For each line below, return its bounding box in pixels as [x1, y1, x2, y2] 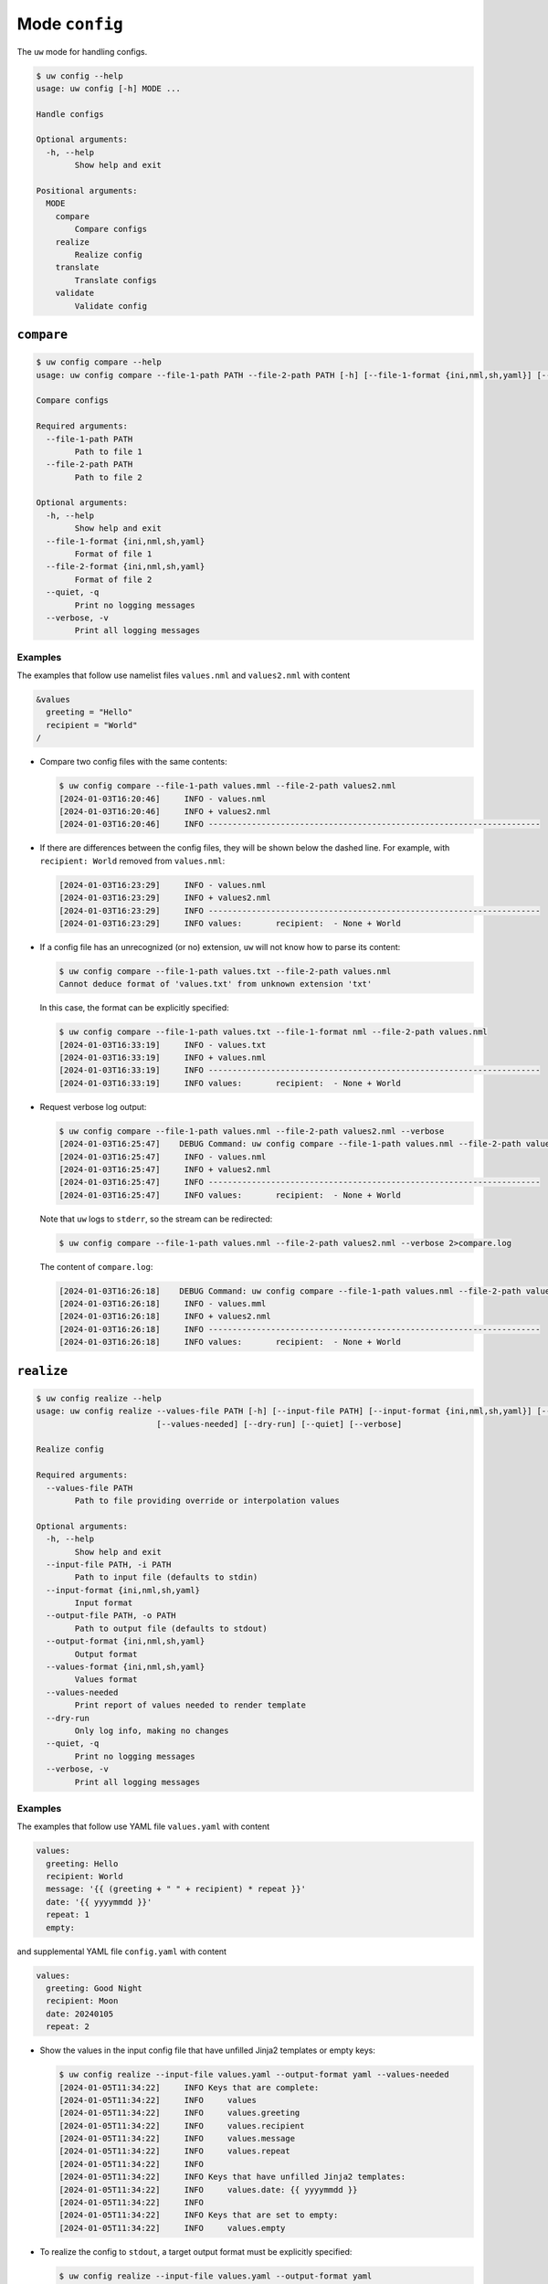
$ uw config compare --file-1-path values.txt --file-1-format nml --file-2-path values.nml [58, 1027, 488, 1037]
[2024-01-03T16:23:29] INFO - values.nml [58, 880, 267, 890]
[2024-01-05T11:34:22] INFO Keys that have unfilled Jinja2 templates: [58, 2172, 406, 2183]
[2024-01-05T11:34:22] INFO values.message [58, 2133, 296, 2144]
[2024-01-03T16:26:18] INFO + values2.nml [58, 1311, 271, 1322]
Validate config [74, 301, 148, 311]
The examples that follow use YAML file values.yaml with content [16, 1821, 270, 1832]
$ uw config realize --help [36, 1393, 162, 1403]
